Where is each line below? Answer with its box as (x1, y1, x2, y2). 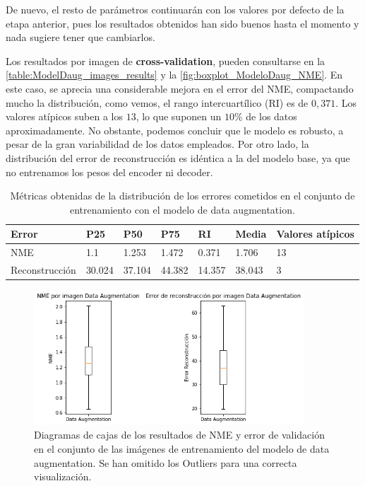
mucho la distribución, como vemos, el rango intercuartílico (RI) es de (6, 95, 309, 110)
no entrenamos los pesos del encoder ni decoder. (6, 164, 213, 179)
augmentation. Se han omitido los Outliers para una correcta (34, 455, 297, 470)
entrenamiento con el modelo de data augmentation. (69, 202, 295, 216)
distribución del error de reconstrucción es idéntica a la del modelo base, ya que (6, 150, 350, 165)
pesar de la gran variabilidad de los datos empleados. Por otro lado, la (6, 137, 309, 151)
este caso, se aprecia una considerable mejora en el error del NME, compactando (6, 81, 354, 96)
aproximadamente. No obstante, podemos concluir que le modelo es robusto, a (6, 122, 344, 137)
